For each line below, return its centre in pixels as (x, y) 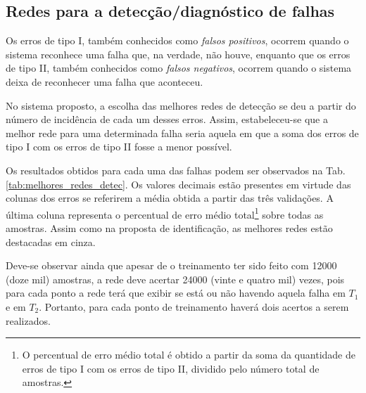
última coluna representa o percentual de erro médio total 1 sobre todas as (165, 213)
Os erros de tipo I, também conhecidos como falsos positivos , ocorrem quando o (177, 40)
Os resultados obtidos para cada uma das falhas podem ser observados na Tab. (176, 170)
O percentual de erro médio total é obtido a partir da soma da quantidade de (189, 355)
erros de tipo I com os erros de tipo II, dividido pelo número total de (171, 368)
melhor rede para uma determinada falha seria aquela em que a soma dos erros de (182, 133)
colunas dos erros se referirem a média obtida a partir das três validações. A (170, 198)
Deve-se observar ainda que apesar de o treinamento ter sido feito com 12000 (171, 265)
